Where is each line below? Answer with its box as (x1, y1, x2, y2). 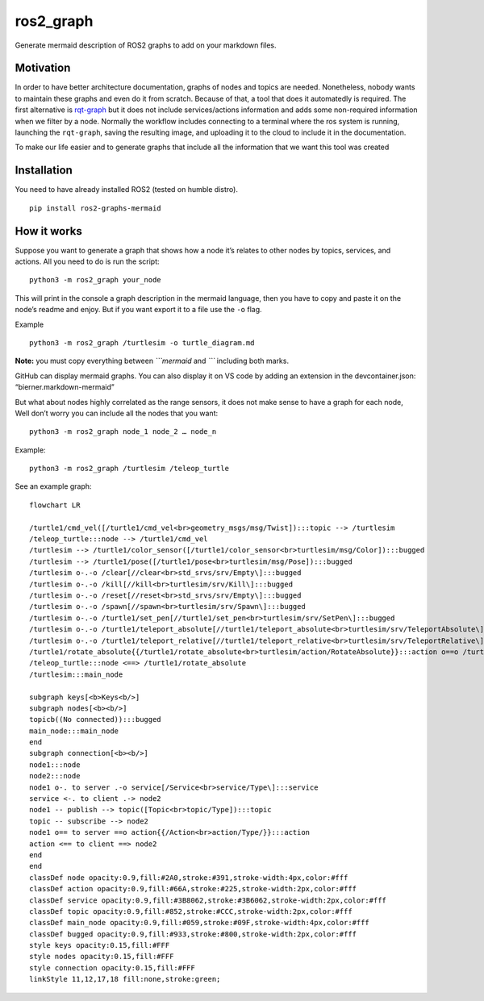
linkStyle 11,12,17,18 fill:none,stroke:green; (29, 974, 221, 984)
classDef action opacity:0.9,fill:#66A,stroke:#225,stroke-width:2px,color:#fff (29, 884, 357, 894)
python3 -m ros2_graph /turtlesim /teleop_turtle (29, 464, 230, 473)
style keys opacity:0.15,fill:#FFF (29, 941, 170, 950)
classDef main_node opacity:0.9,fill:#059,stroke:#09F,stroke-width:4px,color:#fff (29, 918, 370, 928)
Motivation (15, 61, 71, 75)
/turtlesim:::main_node (29, 669, 123, 679)
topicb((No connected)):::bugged (29, 715, 161, 724)
